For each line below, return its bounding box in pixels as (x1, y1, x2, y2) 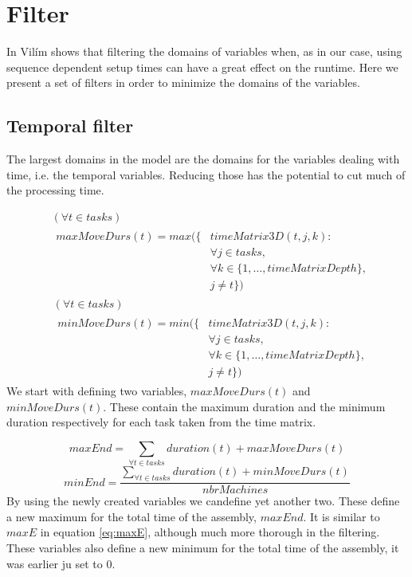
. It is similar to (303, 508, 380, 524)
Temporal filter (6, 113, 134, 138)
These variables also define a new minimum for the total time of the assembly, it (6, 539, 399, 555)
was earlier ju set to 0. (6, 555, 116, 571)
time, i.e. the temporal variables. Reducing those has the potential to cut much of (6, 166, 406, 183)
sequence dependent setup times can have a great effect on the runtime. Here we (6, 58, 398, 75)
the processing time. (6, 182, 104, 198)
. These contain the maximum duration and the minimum (103, 398, 386, 414)
